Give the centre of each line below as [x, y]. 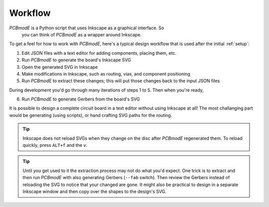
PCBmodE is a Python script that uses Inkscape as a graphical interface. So [87, 28]
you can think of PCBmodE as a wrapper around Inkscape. [82, 34]
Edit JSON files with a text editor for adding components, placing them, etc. [99, 53]
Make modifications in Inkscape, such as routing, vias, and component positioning [106, 74]
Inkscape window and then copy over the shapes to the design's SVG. [95, 191]
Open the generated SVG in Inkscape [60, 67]
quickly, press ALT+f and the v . [55, 145]
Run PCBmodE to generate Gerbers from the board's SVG [81, 99]
